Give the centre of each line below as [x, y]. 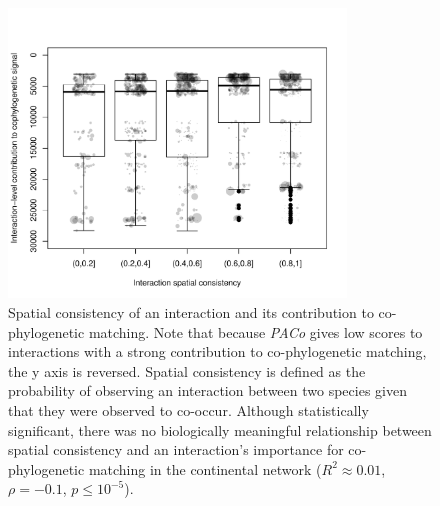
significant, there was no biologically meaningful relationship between [220, 429]
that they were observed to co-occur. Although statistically [188, 410]
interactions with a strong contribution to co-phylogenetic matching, [217, 351]
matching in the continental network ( [205, 468]
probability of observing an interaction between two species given [207, 390]
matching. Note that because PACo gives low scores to [255, 331]
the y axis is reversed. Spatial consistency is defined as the [187, 370]
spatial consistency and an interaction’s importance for [176, 449]
